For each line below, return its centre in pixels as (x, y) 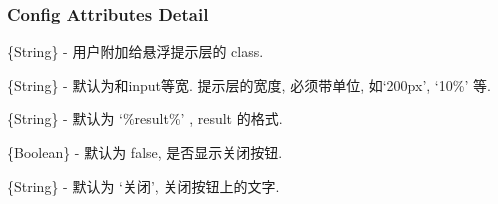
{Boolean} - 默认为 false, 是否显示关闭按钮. (145, 152)
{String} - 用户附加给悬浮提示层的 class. (135, 51)
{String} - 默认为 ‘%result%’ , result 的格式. (145, 118)
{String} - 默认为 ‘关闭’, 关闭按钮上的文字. (143, 185)
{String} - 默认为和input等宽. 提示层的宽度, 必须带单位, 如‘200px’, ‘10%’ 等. (249, 84)
